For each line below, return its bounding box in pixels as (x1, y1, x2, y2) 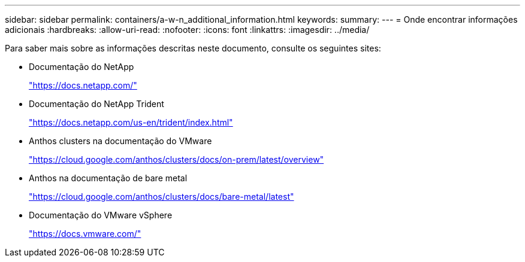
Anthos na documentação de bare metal (29, 173, 188, 183)
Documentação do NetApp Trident (29, 99, 164, 109)
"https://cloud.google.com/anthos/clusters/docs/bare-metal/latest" (29, 191, 294, 202)
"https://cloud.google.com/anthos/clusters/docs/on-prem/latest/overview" (29, 154, 324, 164)
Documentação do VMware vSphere (29, 210, 173, 220)
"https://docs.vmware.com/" (29, 229, 141, 239)
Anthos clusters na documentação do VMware (29, 136, 212, 146)
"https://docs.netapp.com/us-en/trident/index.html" (29, 117, 233, 127)
